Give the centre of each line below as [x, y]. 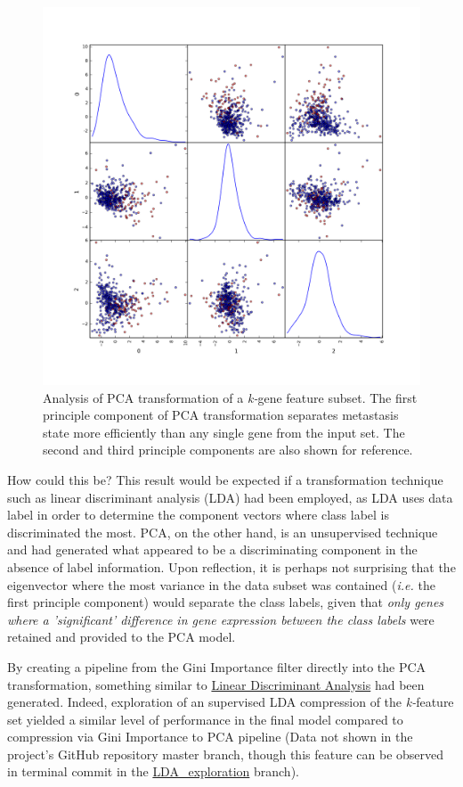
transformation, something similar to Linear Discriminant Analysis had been [216, 684]
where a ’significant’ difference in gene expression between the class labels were [221, 619]
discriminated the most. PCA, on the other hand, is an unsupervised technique [223, 532]
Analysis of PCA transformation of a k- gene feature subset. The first [230, 397]
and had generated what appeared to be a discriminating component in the [212, 549]
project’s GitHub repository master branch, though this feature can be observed [226, 754]
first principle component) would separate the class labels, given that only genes [226, 602]
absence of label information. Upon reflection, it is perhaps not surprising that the [231, 566]
